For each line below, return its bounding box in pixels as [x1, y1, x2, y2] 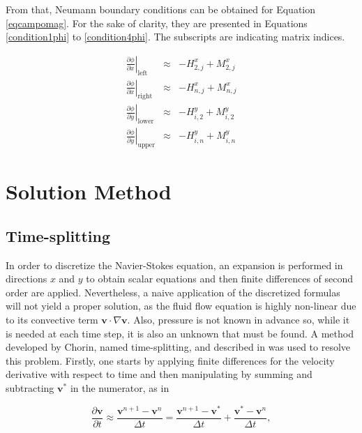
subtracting [6, 381, 54, 395]
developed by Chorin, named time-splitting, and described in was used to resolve [6, 340, 351, 354]
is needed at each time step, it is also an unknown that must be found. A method [6, 326, 354, 340]
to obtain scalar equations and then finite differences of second [86, 271, 354, 286]
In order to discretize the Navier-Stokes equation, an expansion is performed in [6, 257, 343, 272]
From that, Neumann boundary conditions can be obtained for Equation [6, 2, 316, 16]
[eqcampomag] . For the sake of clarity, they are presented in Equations [6, 15, 308, 30]
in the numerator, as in [70, 381, 169, 395]
